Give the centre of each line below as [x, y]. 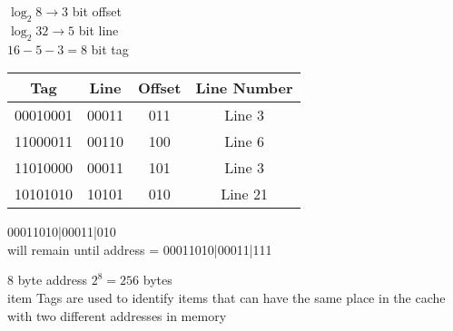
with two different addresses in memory [117, 315]
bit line [98, 29]
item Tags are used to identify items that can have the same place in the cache [226, 297]
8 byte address [48, 280]
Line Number [244, 88]
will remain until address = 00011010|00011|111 [140, 249]
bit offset [97, 11]
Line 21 [244, 194]
